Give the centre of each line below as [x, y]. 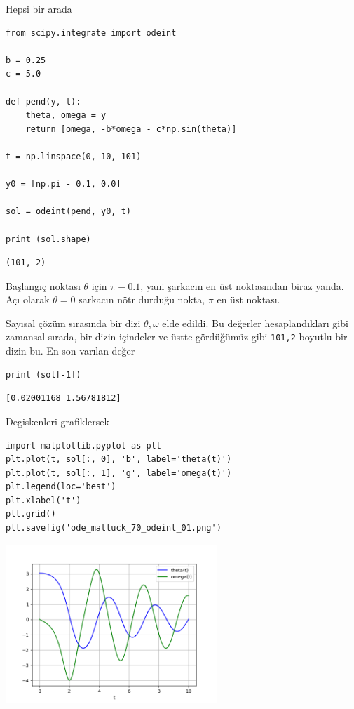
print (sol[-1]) [43, 375]
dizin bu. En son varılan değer [70, 351]
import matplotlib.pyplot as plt [83, 445]
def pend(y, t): [43, 101]
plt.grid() [31, 514]
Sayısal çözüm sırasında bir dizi [73, 323]
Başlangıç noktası [43, 285]
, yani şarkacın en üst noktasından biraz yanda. [242, 285]
